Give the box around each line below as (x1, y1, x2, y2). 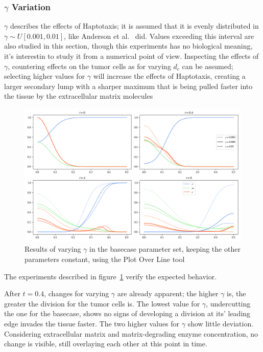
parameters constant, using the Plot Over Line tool (25, 254, 185, 265)
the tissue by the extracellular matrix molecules (4, 91, 153, 101)
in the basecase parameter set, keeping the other (89, 244, 241, 254)
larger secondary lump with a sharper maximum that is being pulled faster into (4, 80, 253, 91)
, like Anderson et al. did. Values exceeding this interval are (64, 30, 254, 41)
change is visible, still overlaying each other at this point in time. (4, 338, 207, 349)
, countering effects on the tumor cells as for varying (8, 60, 171, 71)
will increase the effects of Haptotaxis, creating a (93, 71, 246, 81)
